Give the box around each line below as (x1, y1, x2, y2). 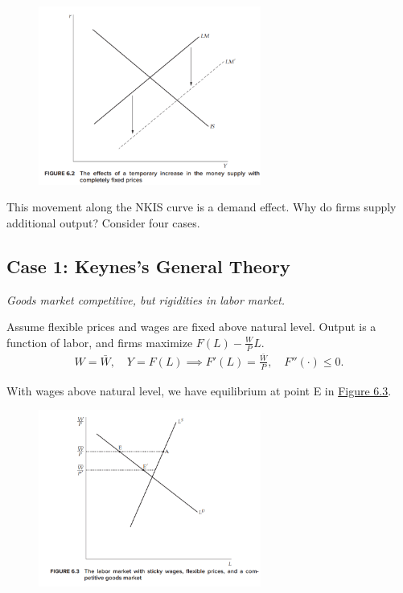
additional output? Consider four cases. (6, 214, 200, 231)
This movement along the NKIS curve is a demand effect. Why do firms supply (6, 198, 397, 215)
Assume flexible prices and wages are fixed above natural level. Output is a (6, 318, 376, 335)
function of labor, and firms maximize (6, 333, 193, 350)
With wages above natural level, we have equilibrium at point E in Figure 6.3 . (6, 382, 392, 399)
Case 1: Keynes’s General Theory (6, 253, 290, 278)
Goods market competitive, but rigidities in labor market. (6, 291, 286, 308)
